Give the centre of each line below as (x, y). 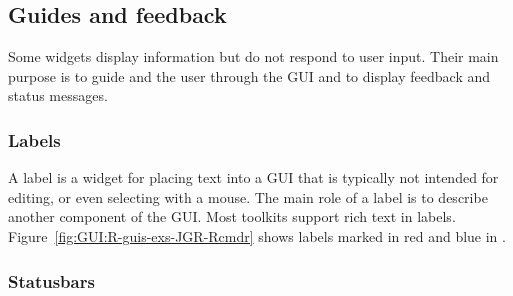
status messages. (58, 95)
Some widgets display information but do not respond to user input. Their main (253, 56)
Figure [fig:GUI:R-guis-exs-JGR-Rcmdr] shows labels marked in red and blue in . (257, 235)
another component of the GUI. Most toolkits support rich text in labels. (232, 216)
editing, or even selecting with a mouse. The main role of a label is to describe (248, 196)
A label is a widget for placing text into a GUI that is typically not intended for (253, 177)
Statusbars (51, 280)
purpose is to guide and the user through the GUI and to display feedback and (249, 75)
